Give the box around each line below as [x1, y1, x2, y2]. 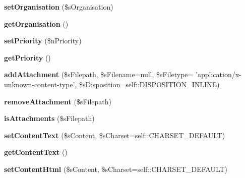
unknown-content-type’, [4, 79, 77, 89]
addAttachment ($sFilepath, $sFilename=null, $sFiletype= [4, 69, 194, 80]
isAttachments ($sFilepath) [4, 113, 95, 124]
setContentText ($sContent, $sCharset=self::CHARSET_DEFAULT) [4, 130, 225, 140]
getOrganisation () [4, 18, 69, 29]
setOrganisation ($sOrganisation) [4, 2, 113, 12]
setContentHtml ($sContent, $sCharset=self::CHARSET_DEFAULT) [4, 163, 228, 174]
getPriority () [4, 52, 51, 63]
